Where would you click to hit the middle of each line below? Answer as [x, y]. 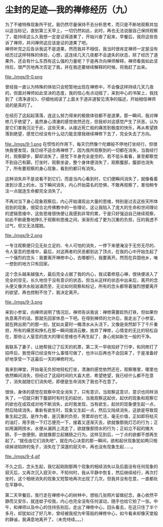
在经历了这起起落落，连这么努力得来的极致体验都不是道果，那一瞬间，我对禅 [81, 115]
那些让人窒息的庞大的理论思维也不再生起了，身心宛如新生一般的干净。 [83, 336]
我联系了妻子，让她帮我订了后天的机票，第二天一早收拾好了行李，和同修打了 [81, 347]
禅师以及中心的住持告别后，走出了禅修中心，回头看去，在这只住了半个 [88, 507]
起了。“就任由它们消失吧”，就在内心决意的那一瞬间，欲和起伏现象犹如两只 [79, 440]
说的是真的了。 [20, 105]
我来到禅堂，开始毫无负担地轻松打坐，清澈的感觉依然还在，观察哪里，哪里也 [81, 369]
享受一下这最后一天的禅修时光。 [45, 359]
